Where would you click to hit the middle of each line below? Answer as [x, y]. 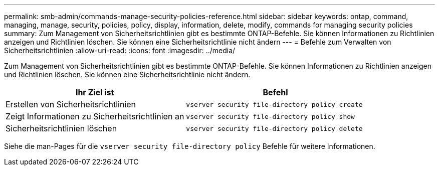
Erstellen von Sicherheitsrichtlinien [71, 104]
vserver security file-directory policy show [270, 116]
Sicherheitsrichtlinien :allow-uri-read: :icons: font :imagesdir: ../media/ [120, 50]
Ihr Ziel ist [95, 92]
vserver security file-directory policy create [274, 104]
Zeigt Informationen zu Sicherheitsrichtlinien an [95, 116]
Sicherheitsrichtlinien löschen [61, 128]
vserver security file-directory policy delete [274, 128]
